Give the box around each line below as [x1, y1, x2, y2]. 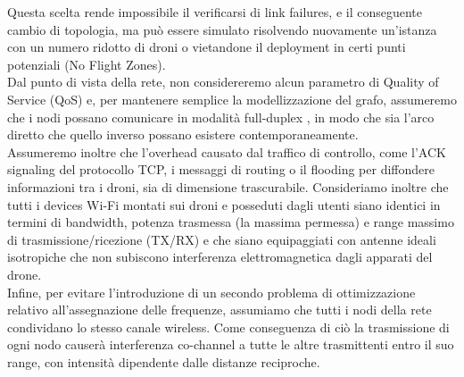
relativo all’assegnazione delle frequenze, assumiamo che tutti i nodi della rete [7, 300, 432, 319]
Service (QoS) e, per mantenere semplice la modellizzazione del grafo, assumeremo [7, 89, 457, 108]
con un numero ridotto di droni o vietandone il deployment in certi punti [7, 38, 406, 56]
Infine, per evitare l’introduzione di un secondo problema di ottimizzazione [7, 282, 416, 301]
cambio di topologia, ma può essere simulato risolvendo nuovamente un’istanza [7, 20, 437, 38]
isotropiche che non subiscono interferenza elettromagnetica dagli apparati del [7, 247, 433, 266]
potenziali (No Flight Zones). [7, 54, 166, 73]
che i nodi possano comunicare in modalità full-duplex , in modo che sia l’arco [7, 107, 435, 126]
